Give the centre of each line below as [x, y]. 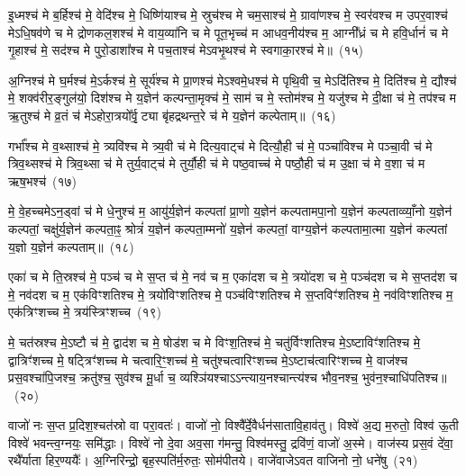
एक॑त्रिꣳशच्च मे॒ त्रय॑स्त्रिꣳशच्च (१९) [85, 312]
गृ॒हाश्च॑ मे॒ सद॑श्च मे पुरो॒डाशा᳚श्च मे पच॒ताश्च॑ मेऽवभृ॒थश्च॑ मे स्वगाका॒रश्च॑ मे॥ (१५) [186, 50]
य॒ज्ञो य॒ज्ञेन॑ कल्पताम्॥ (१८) [71, 246]
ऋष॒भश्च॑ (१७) [43, 180]
